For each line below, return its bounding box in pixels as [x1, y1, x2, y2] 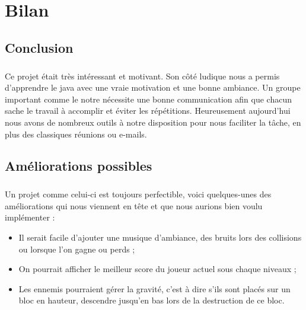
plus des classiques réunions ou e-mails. [5, 127, 147, 140]
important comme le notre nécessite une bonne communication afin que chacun [5, 92, 292, 105]
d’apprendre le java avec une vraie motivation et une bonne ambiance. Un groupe [5, 81, 301, 94]
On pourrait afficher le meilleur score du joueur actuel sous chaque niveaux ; [18, 263, 297, 275]
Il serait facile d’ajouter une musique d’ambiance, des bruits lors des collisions [18, 231, 302, 244]
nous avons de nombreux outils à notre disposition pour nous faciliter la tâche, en [5, 116, 301, 128]
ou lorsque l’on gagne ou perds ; [18, 242, 135, 255]
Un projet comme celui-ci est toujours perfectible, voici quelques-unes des [5, 188, 272, 200]
